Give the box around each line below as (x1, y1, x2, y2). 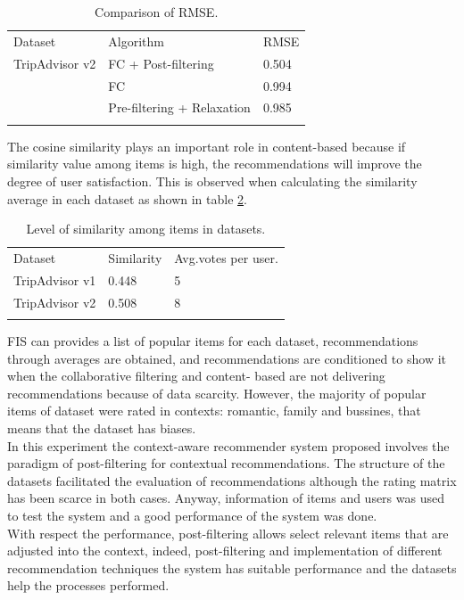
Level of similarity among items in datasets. (26, 219, 266, 238)
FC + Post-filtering (108, 53, 214, 72)
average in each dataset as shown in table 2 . (7, 189, 247, 208)
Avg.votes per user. (174, 248, 278, 267)
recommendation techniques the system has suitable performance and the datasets (7, 558, 457, 577)
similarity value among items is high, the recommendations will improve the (7, 154, 422, 173)
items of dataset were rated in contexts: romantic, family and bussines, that (7, 401, 421, 420)
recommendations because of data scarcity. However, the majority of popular (7, 383, 427, 402)
